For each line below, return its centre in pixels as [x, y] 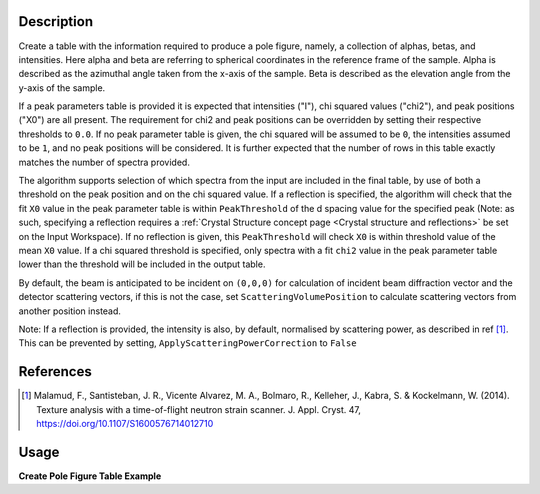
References [55, 371]
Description [56, 21]
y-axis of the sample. [62, 87]
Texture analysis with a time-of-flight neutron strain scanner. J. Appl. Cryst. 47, [199, 409]
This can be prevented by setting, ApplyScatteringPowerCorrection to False [187, 343]
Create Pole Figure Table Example [90, 476]
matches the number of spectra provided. [104, 162]
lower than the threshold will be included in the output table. [142, 264]
